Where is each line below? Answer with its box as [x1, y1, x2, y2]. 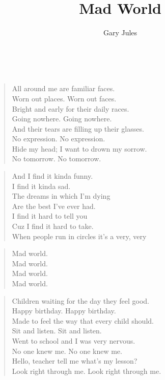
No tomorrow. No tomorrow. [12, 153, 101, 164]
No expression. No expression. [12, 133, 105, 144]
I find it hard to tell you [12, 210, 88, 221]
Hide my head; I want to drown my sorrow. [12, 143, 147, 154]
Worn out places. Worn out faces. [12, 93, 117, 103]
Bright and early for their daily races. [12, 103, 129, 114]
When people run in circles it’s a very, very [12, 230, 147, 241]
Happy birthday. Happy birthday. [12, 305, 116, 316]
